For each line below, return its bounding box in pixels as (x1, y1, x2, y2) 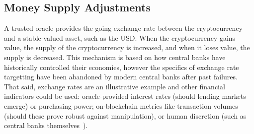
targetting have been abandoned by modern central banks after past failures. (4, 71, 238, 82)
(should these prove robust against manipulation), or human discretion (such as (4, 110, 247, 121)
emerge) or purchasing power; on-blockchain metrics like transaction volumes (4, 100, 238, 111)
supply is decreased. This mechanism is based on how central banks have (4, 52, 226, 62)
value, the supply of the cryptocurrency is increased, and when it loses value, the (4, 42, 250, 53)
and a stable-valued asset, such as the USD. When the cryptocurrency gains (4, 32, 236, 43)
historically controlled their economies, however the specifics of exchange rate (4, 62, 239, 72)
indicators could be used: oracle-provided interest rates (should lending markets (4, 91, 246, 101)
